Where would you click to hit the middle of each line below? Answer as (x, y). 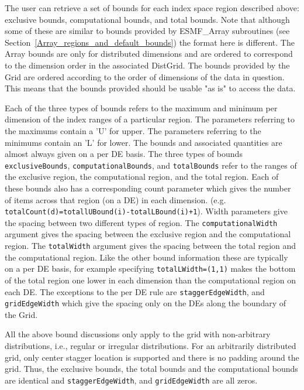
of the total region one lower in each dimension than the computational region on (150, 280)
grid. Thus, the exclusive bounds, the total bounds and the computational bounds (151, 369)
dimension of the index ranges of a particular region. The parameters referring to (150, 119)
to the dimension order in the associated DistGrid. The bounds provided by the (147, 65)
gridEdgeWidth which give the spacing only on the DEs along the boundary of (146, 303)
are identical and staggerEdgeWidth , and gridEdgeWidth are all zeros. (131, 380)
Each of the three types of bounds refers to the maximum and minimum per (141, 107)
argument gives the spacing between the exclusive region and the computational (148, 234)
